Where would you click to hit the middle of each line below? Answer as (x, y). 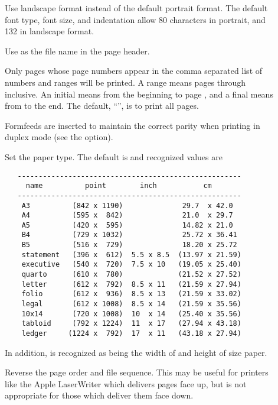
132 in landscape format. (50, 31)
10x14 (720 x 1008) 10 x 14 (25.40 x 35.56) (131, 314)
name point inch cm (119, 186)
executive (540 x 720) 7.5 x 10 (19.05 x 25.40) (131, 265)
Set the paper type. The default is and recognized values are (114, 156)
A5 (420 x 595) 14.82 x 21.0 (127, 225)
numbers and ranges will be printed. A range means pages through (125, 82)
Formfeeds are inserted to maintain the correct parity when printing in (133, 125)
